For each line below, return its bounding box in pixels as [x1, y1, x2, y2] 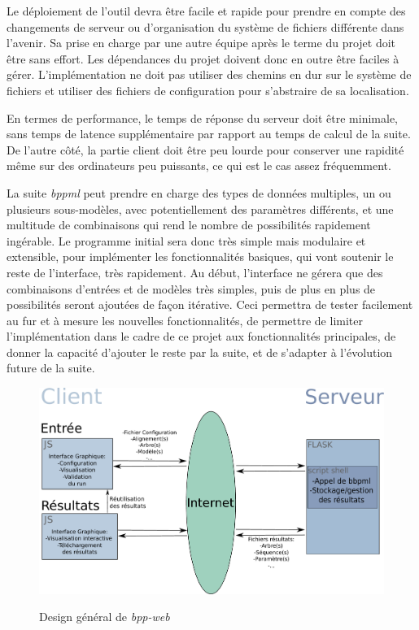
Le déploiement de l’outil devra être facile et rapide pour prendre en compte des [7, 2, 406, 19]
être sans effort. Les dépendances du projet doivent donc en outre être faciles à [7, 50, 399, 67]
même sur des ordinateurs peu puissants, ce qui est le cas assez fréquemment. [7, 157, 391, 174]
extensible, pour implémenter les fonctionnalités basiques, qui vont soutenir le [7, 248, 394, 265]
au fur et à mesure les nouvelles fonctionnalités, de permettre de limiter [7, 311, 363, 328]
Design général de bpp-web [39, 608, 170, 625]
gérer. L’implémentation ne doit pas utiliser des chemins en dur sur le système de [7, 66, 412, 83]
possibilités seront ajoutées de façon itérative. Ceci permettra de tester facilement [7, 296, 413, 313]
